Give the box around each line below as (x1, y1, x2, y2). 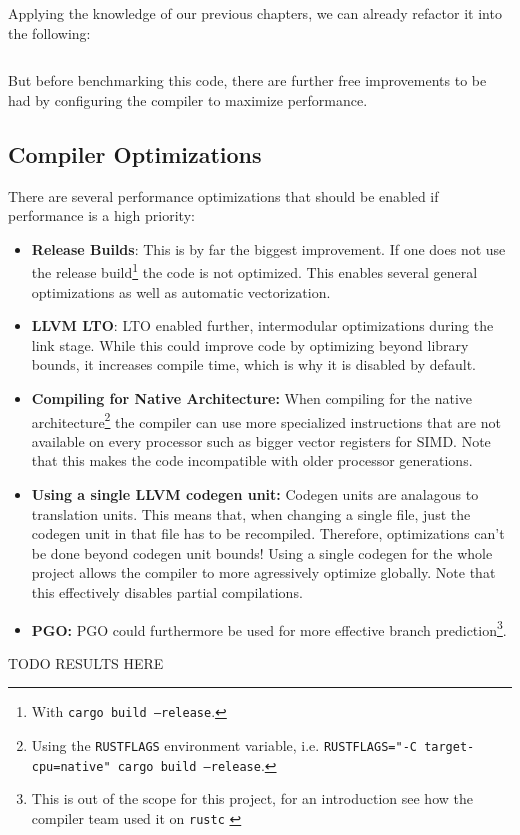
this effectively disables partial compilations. (31, 581, 303, 602)
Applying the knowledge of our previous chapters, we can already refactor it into (8, 3, 502, 23)
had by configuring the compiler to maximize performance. (8, 89, 368, 110)
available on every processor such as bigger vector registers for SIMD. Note (31, 430, 491, 451)
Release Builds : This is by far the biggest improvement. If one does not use (31, 238, 506, 259)
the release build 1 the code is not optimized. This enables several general (31, 259, 478, 283)
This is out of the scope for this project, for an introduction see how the (31, 788, 473, 809)
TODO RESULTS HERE (8, 652, 164, 673)
